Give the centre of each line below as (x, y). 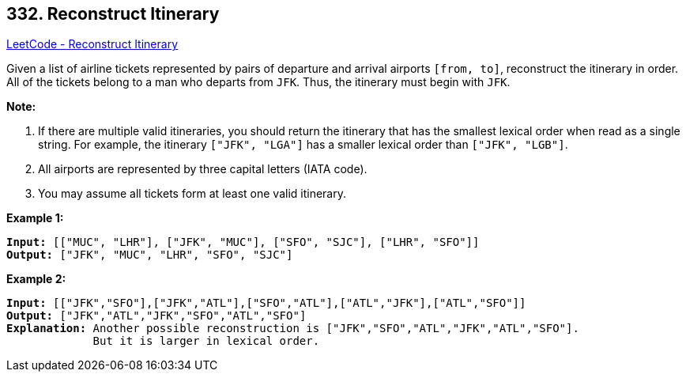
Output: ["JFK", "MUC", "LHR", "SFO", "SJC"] (150, 255)
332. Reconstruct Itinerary (113, 14)
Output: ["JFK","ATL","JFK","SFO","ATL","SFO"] (156, 316)
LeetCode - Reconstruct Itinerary (92, 44)
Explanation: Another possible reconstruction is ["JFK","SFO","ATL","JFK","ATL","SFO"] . (293, 329)
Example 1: (35, 218)
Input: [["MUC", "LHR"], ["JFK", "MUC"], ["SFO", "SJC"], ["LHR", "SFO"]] (243, 242)
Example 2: (36, 279)
